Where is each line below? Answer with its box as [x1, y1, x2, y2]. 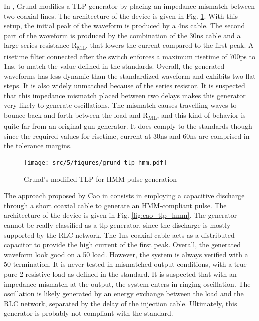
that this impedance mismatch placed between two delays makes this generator [4, 90, 246, 100]
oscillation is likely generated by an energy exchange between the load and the [4, 288, 244, 299]
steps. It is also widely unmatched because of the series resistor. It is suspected [4, 80, 245, 91]
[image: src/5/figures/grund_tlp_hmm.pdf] [24, 159, 167, 166]
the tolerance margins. [4, 140, 72, 151]
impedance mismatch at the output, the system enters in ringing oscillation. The [4, 278, 251, 289]
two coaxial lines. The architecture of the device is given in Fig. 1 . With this [4, 10, 238, 21]
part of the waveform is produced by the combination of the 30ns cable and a [4, 30, 241, 40]
